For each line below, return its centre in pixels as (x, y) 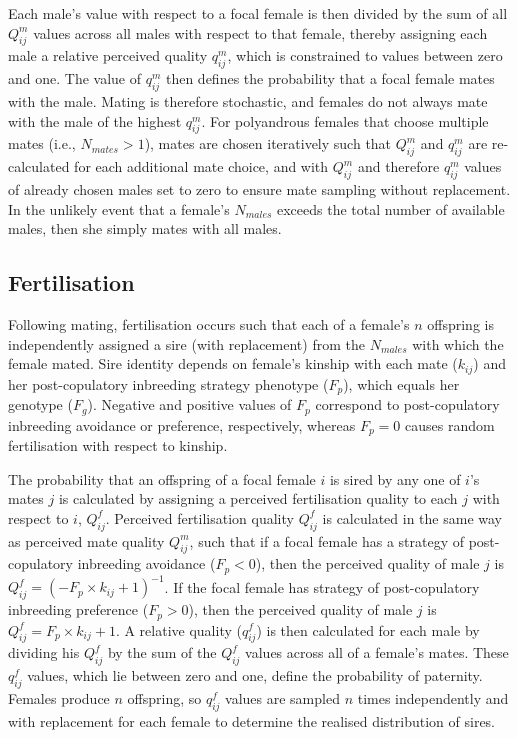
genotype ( (40, 404)
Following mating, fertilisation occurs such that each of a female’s (209, 323)
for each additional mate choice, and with (201, 166)
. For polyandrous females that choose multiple (345, 120)
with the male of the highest (95, 120)
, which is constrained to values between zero (365, 55)
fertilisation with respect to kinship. (118, 444)
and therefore (398, 166)
